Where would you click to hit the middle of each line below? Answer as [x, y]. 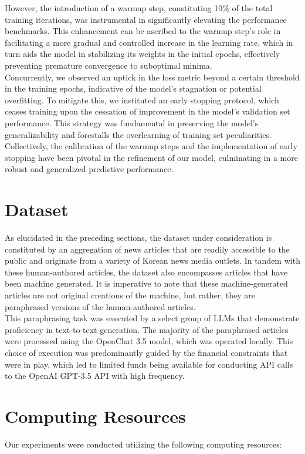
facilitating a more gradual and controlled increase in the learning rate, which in [149, 42]
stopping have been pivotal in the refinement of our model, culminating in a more [151, 157]
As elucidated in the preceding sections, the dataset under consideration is [138, 238]
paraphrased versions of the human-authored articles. [100, 306]
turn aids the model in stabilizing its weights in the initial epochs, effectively [143, 54]
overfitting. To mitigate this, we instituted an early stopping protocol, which [142, 100]
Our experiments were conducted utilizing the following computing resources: [143, 444]
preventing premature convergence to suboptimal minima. [109, 65]
